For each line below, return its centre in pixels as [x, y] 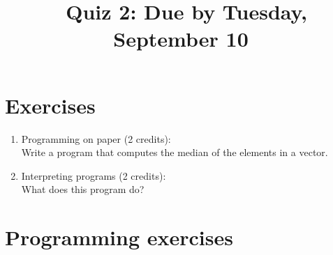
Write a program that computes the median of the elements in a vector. [175, 152]
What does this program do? [83, 189]
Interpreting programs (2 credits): [94, 175]
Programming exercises [119, 237]
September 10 [181, 39]
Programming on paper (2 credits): [96, 138]
